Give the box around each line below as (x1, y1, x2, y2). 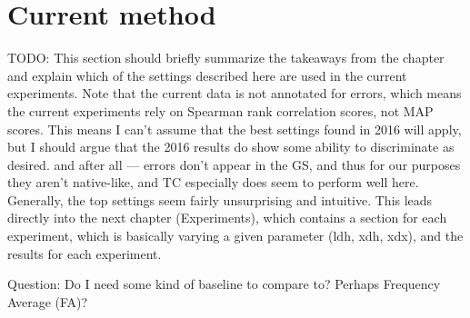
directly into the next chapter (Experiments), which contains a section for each (7, 208, 447, 227)
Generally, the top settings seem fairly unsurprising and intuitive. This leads (7, 190, 433, 209)
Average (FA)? (7, 292, 88, 311)
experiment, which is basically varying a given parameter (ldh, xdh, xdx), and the (7, 226, 464, 245)
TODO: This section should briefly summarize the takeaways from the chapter (7, 48, 445, 67)
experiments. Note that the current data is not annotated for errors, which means (7, 84, 462, 103)
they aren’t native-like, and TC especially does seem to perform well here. (7, 173, 419, 192)
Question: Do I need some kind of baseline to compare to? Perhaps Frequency (7, 274, 441, 293)
